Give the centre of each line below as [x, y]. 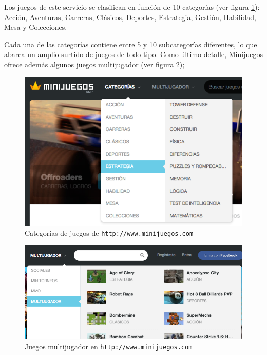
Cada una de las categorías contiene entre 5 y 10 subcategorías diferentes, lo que [131, 44]
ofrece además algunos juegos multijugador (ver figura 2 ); [94, 64]
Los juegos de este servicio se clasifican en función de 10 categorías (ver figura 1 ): [132, 7]
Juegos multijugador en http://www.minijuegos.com [109, 346]
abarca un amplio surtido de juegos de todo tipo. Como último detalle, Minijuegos [133, 54]
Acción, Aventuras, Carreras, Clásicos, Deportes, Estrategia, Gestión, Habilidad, [130, 17]
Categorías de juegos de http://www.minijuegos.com [109, 232]
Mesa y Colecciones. [36, 27]
